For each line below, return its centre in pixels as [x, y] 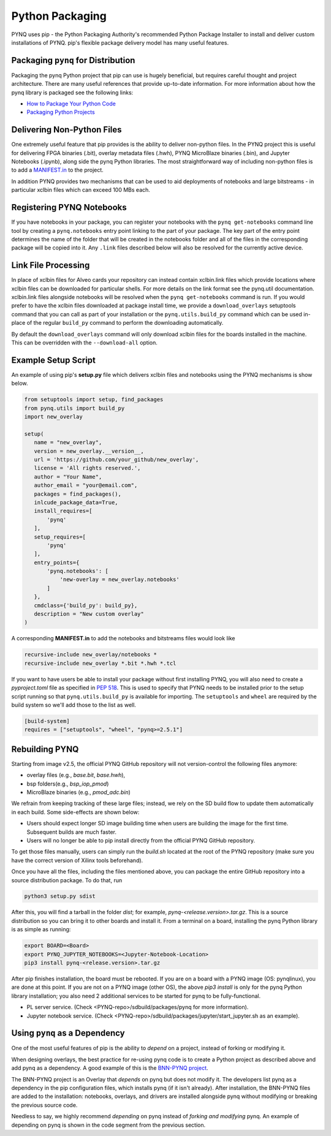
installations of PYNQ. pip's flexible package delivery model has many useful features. [120, 42]
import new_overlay [53, 417]
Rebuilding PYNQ [45, 749]
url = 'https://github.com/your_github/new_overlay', [116, 460]
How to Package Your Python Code [71, 104]
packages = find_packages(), [78, 494]
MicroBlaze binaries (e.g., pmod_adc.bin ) [79, 792]
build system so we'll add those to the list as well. [74, 705]
